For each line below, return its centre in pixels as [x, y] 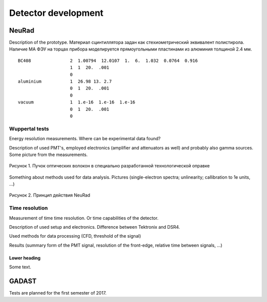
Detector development [56, 13]
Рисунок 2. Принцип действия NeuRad [50, 195]
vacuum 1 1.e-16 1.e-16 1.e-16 [77, 102]
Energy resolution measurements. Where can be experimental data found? [85, 139]
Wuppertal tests [29, 129]
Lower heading [25, 258]
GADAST [23, 281]
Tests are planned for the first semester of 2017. [58, 293]
